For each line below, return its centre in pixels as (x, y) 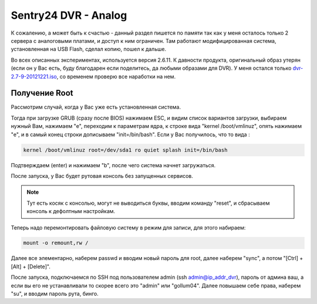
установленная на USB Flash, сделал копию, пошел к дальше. (89, 49)
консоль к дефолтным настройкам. (71, 211)
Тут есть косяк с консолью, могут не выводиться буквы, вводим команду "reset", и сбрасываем (148, 203)
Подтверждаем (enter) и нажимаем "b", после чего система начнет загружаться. (113, 165)
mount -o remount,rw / (56, 243)
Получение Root (42, 93)
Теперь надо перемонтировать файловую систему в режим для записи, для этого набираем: (128, 227)
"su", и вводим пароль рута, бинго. (55, 294)
